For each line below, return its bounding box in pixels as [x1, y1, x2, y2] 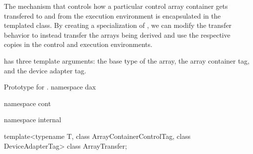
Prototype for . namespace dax [4, 82, 96, 92]
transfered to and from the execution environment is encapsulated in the [4, 10, 221, 21]
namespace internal [4, 114, 62, 125]
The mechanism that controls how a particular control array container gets [4, 1, 228, 11]
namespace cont [4, 98, 51, 108]
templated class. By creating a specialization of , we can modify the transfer [4, 20, 232, 30]
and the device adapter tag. [4, 65, 86, 75]
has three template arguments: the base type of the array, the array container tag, [4, 55, 250, 66]
